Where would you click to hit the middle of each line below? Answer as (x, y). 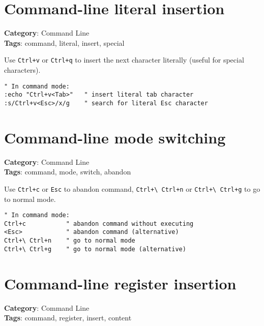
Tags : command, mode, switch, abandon (68, 172)
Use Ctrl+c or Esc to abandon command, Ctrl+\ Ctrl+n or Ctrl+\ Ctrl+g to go (132, 188)
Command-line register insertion (120, 283)
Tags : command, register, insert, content (68, 318)
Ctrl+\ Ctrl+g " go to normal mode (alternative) (95, 249)
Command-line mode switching (115, 137)
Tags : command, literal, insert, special (64, 42)
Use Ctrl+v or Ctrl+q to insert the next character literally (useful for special (124, 60)
